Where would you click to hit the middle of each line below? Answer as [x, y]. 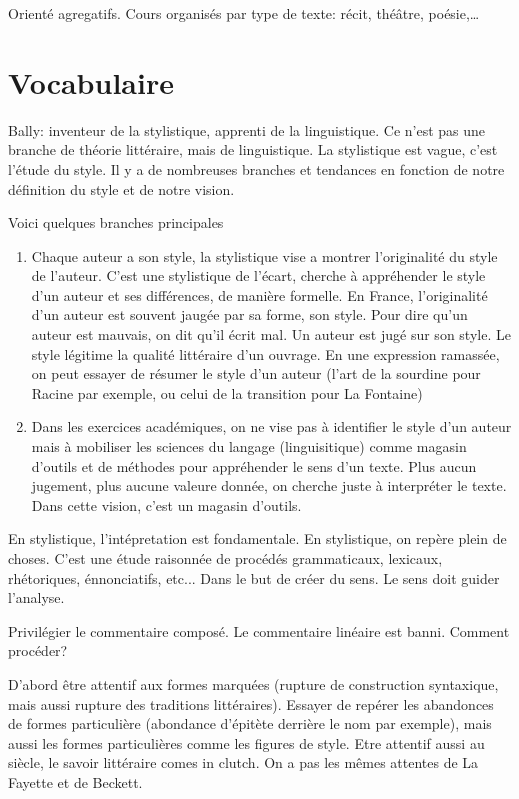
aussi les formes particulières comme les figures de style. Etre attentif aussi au [246, 742]
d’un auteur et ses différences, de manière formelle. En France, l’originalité [259, 294]
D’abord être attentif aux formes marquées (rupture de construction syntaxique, [253, 683]
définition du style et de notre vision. [121, 188]
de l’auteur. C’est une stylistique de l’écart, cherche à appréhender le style [258, 275]
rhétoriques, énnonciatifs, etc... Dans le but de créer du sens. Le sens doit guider [254, 577]
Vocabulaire [91, 81]
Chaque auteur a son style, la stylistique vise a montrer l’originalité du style [264, 255]
